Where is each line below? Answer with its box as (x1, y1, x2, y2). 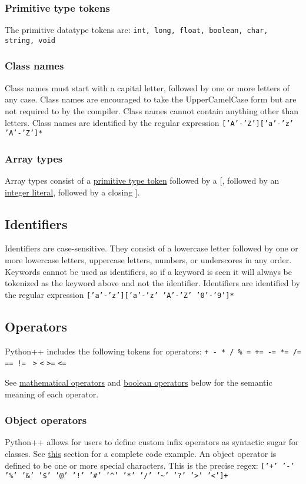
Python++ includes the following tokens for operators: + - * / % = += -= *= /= (5, 344, 301, 357)
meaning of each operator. (5, 387, 99, 400)
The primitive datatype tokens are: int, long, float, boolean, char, (5, 24, 268, 36)
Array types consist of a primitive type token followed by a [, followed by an (5, 174, 280, 187)
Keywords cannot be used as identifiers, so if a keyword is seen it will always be (5, 265, 292, 277)
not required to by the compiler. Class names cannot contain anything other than (5, 104, 298, 117)
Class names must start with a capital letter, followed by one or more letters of (5, 81, 290, 94)
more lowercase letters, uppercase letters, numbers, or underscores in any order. (5, 254, 292, 266)
